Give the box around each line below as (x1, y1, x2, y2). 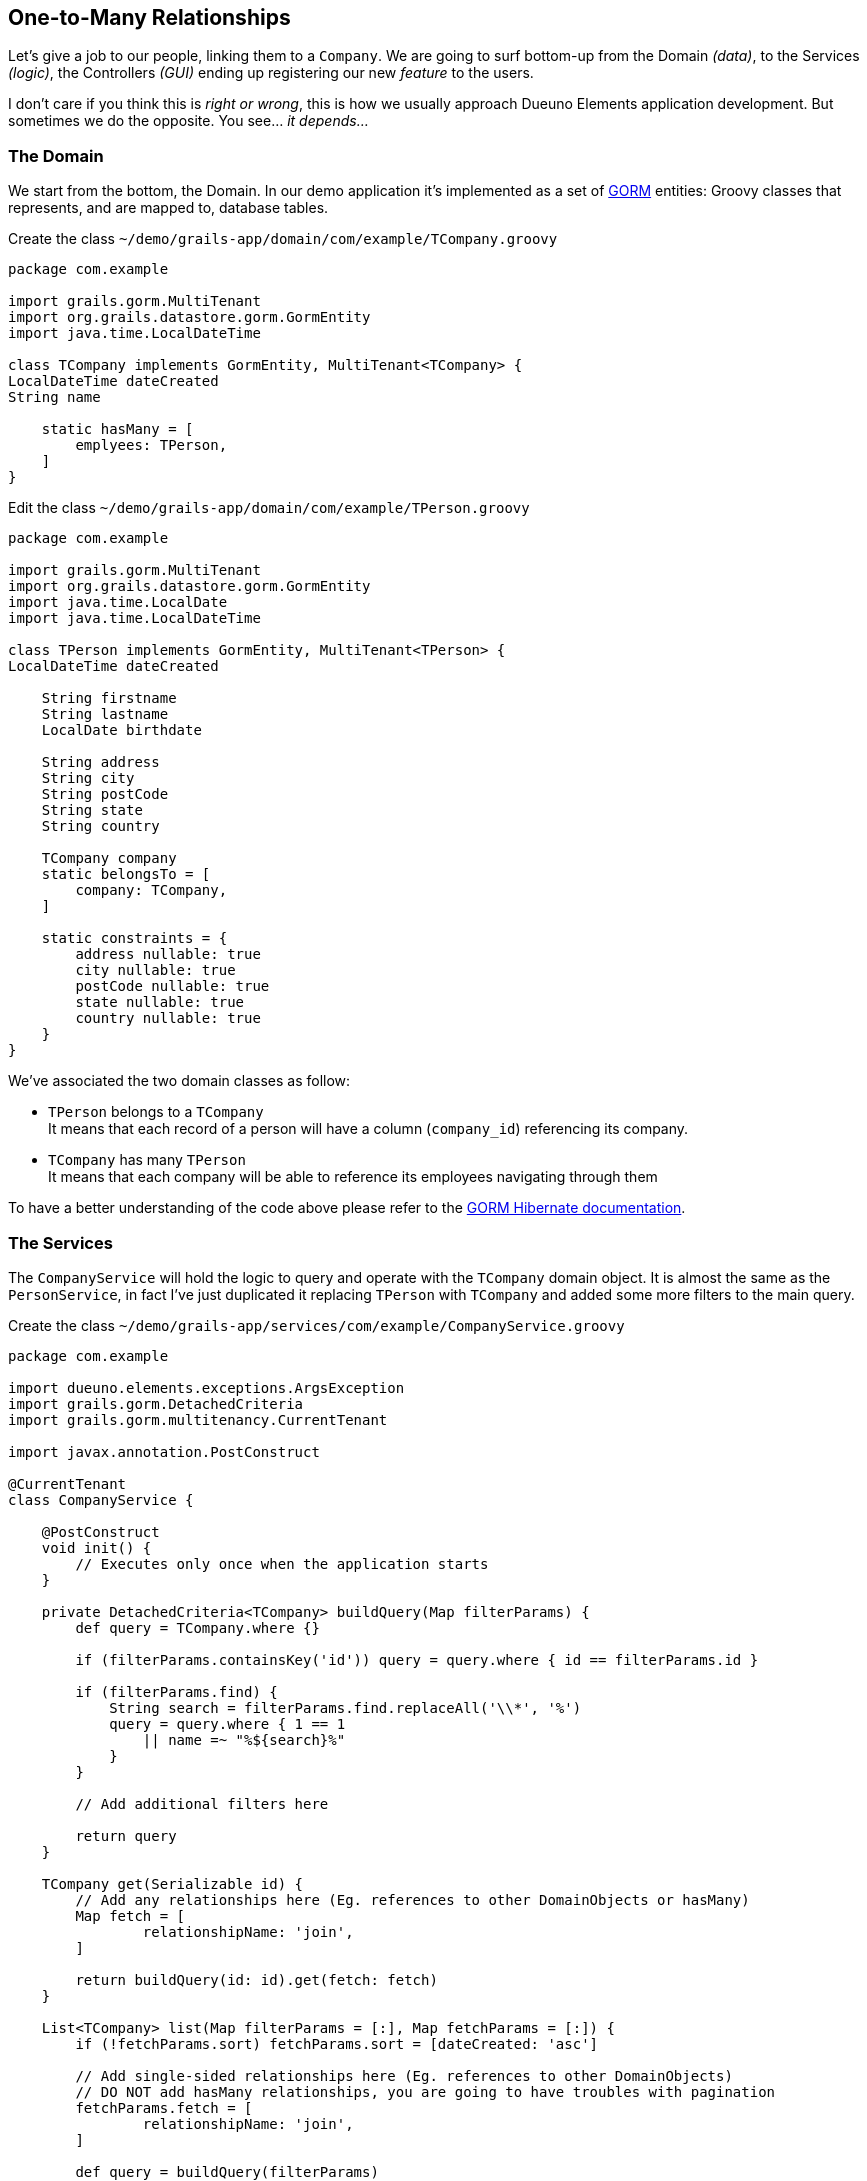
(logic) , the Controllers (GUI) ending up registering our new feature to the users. (8, 64, 534, 82)
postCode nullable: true (75, 978, 270, 995)
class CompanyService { (8, 1491, 194, 1508)
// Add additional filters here (75, 1795, 329, 1812)
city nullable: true (75, 962, 236, 979)
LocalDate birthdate (41, 722, 202, 739)
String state (41, 802, 143, 819)
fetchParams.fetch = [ (75, 2099, 253, 2116)
